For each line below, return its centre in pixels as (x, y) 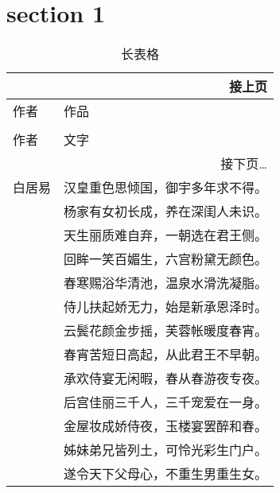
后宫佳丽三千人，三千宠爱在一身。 (166, 402)
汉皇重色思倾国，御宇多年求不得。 (166, 188)
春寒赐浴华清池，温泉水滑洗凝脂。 (166, 283)
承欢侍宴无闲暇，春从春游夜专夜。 (166, 378)
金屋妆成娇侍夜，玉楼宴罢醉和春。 (166, 426)
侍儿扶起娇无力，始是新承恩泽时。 (166, 307)
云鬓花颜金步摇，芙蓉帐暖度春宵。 (166, 331)
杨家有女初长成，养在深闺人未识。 (166, 212)
